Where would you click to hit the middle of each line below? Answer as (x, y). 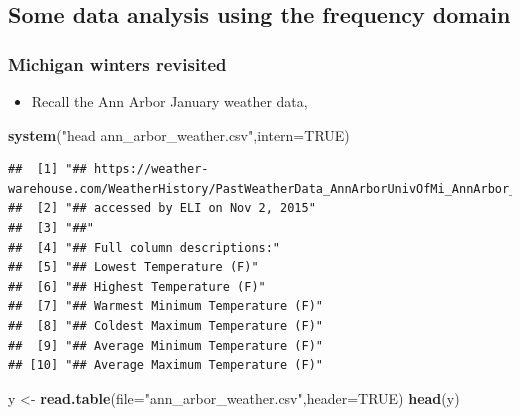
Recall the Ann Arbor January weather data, (169, 101)
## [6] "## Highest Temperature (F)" (137, 286)
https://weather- (151, 169)
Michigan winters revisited (117, 63)
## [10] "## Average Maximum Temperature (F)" (165, 365)
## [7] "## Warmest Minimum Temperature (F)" (165, 306)
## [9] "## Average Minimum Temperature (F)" (165, 345)
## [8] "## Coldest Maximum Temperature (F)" (165, 325)
